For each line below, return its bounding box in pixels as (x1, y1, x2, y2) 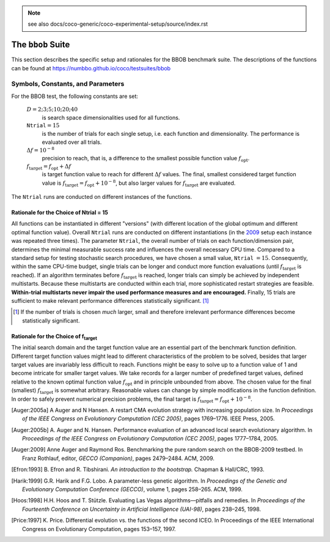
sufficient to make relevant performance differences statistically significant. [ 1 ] (11, 297, 209, 304)
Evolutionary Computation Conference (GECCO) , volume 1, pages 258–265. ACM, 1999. (22, 486, 243, 493)
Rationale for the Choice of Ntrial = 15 (11, 209, 108, 217)
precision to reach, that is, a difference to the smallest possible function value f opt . (42, 155, 250, 163)
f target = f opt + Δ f (26, 163, 71, 171)
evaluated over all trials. (42, 138, 102, 146)
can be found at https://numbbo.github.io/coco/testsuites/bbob (11, 64, 171, 72)
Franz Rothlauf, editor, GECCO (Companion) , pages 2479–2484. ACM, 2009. (22, 455, 215, 462)
